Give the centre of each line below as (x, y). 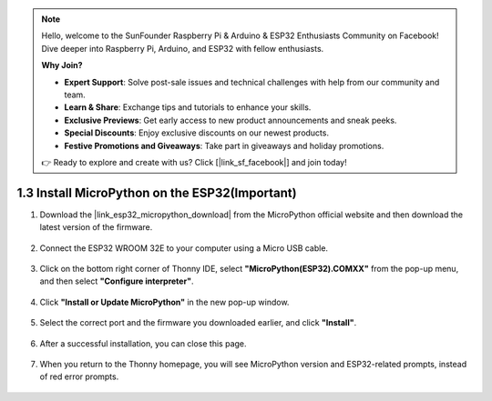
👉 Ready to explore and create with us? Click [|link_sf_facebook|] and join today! (194, 162)
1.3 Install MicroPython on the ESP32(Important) (157, 192)
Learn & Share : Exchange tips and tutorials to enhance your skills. (188, 107)
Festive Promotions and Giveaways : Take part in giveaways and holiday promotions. (224, 145)
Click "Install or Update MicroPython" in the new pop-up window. (164, 302)
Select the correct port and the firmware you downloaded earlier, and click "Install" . (198, 323)
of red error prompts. (79, 376)
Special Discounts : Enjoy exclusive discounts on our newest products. (197, 133)
